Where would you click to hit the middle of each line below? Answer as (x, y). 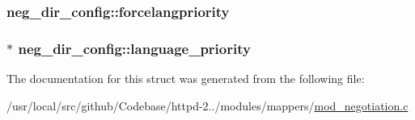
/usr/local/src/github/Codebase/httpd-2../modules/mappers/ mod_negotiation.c (207, 105)
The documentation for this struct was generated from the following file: (186, 79)
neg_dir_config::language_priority (134, 48)
